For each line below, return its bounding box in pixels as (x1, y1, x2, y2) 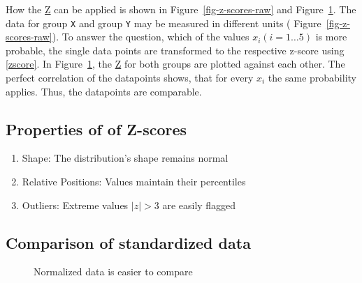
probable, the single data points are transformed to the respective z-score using (6, 43, 345, 57)
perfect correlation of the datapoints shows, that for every (6, 70, 254, 85)
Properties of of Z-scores (6, 118, 187, 139)
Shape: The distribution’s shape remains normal (22, 151, 229, 165)
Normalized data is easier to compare (34, 264, 193, 279)
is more (315, 29, 347, 44)
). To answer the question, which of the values (52, 29, 249, 44)
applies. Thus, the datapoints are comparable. (6, 84, 202, 98)
